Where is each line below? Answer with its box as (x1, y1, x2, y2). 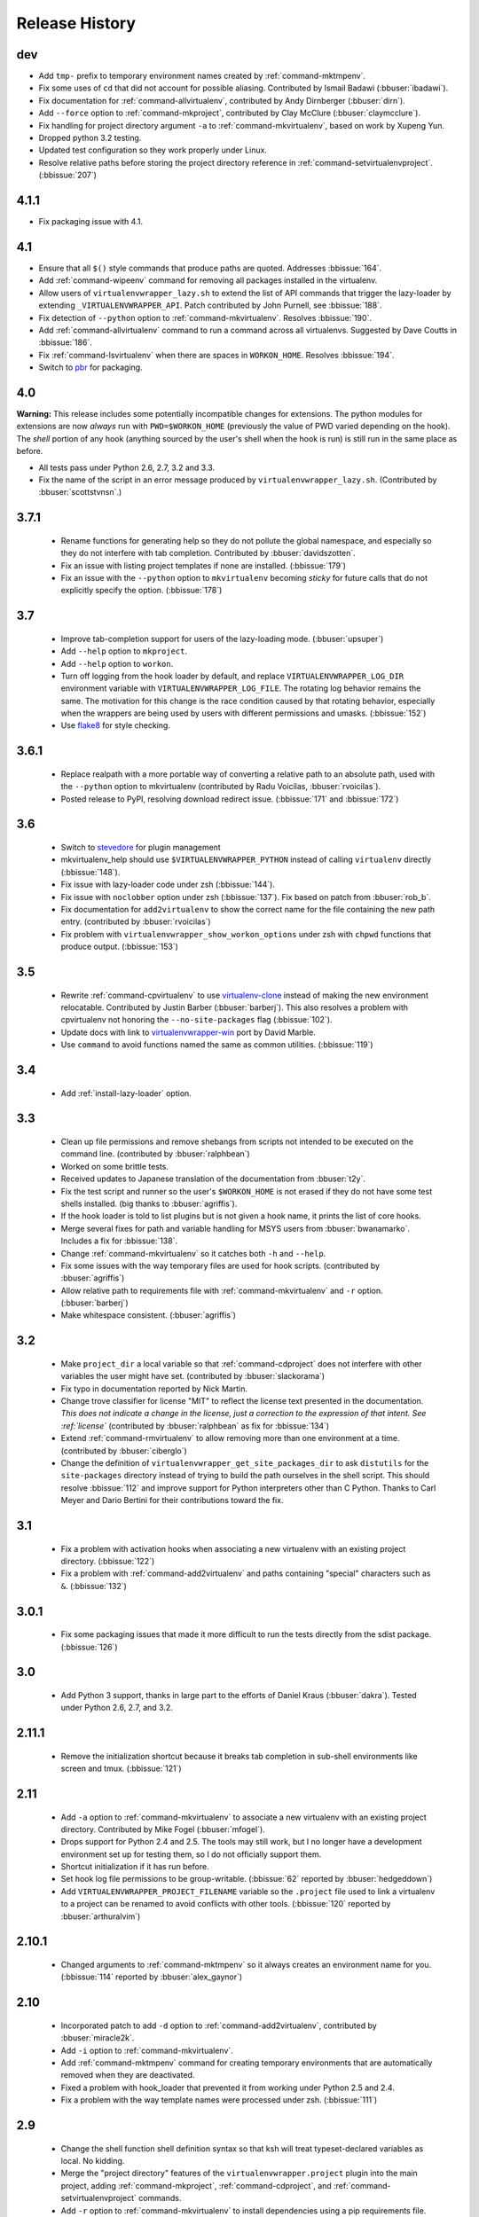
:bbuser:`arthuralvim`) (60, 1911, 141, 1922)
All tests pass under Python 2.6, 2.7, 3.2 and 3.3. (38, 462, 216, 473)
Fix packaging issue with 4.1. (38, 216, 144, 227)
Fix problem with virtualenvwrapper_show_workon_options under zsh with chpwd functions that (60, 928, 432, 939)
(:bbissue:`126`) (60, 1641, 118, 1652)
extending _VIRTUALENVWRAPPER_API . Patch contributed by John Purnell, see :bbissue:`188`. (38, 300, 382, 310)
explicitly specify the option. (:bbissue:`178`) (60, 585, 223, 596)
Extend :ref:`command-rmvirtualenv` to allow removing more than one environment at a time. (60, 1433, 400, 1444)
